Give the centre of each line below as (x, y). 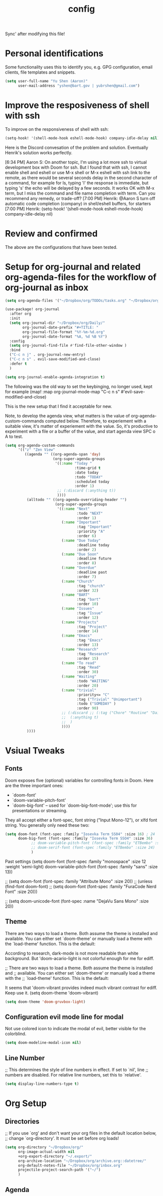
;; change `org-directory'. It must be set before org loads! (62, 1138)
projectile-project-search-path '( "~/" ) (59, 1170)
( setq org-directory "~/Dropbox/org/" (44, 1147)
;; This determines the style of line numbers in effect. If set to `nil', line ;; (77, 1070)
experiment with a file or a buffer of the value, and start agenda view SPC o (80, 431)
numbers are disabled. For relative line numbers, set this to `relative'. (73, 1075)
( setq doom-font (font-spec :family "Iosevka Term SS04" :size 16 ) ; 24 (80, 834)
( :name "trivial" (79, 690)
